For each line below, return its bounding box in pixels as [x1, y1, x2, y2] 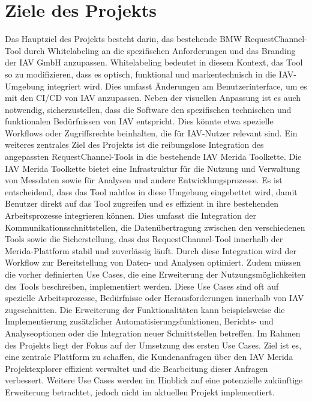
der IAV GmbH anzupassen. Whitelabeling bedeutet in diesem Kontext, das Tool [5, 56, 303, 69]
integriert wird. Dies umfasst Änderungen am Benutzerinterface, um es [47, 79, 307, 92]
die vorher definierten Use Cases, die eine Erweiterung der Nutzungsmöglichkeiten [5, 268, 306, 280]
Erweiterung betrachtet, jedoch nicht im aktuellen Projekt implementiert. [5, 385, 275, 398]
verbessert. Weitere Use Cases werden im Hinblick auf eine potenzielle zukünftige [5, 374, 303, 386]
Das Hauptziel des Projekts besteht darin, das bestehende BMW [5, 32, 242, 45]
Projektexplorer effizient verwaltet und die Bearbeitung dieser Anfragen [5, 362, 268, 374]
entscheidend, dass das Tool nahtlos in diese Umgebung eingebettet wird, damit [5, 185, 298, 198]
